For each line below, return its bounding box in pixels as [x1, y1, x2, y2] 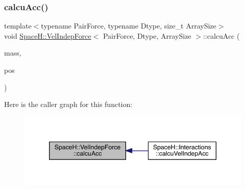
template [4, 20, 32, 31]
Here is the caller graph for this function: [4, 99, 133, 110]
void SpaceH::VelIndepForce [4, 30, 91, 41]
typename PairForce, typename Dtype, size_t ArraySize [41, 20, 216, 31]
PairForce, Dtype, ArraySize [103, 30, 191, 41]
